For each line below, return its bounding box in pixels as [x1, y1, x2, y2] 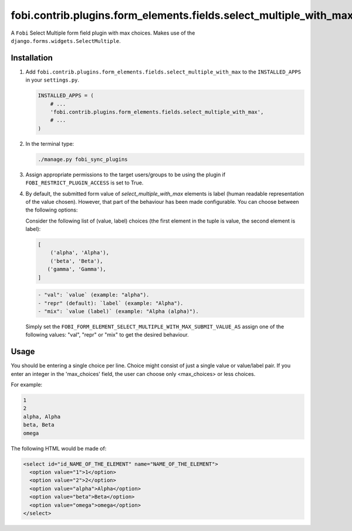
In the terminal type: [25, 140, 75, 147]
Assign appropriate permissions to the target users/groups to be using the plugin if [25, 171, 226, 178]
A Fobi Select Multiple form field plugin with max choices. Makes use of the [11, 29, 195, 36]
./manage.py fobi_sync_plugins [38, 156, 128, 163]
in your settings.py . [25, 76, 79, 83]
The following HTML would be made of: [11, 445, 107, 452]
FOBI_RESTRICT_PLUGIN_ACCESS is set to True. [25, 179, 144, 186]
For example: [11, 381, 43, 388]
